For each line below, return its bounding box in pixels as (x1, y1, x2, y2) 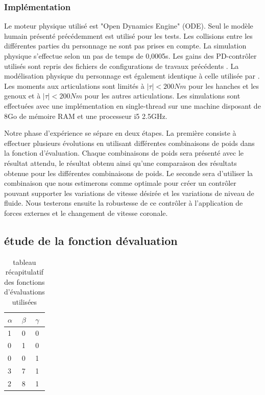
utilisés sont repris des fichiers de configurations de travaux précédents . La (4, 60, 239, 71)
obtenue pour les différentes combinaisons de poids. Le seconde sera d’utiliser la (4, 167, 253, 178)
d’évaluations (4, 286, 45, 297)
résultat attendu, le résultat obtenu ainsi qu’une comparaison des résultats (4, 157, 237, 168)
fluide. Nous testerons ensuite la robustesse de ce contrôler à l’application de (4, 197, 243, 208)
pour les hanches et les (188, 80, 259, 91)
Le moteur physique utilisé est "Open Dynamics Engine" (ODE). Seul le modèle (4, 20, 253, 31)
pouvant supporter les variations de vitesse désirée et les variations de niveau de (4, 187, 254, 198)
